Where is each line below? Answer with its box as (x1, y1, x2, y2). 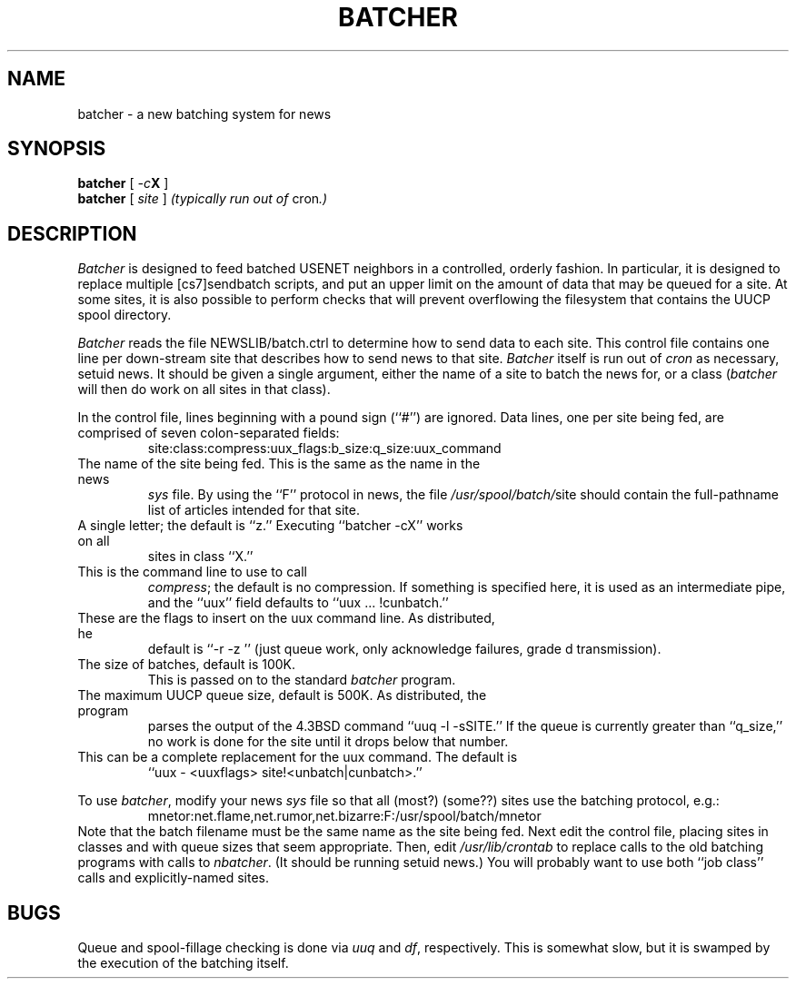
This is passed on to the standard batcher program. (147, 672, 456, 688)
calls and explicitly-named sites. (77, 870, 270, 886)
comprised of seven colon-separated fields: (77, 425, 340, 441)
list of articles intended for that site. (147, 502, 361, 518)
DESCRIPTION (7, 222, 137, 245)
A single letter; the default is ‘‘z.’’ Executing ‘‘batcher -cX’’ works (77, 518, 463, 534)
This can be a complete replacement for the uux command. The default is (77, 749, 518, 765)
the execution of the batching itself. (77, 955, 289, 971)
